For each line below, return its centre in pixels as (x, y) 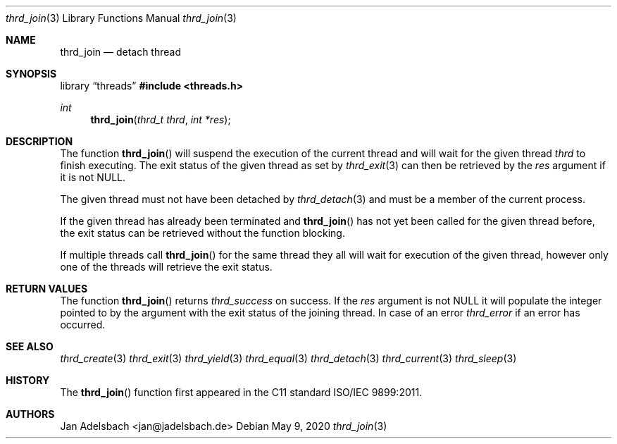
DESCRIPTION (39, 141)
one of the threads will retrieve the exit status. (166, 267)
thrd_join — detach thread (120, 52)
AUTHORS (30, 414)
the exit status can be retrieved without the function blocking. (202, 233)
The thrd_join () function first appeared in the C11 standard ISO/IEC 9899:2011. (241, 392)
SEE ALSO (30, 346)
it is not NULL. (93, 177)
